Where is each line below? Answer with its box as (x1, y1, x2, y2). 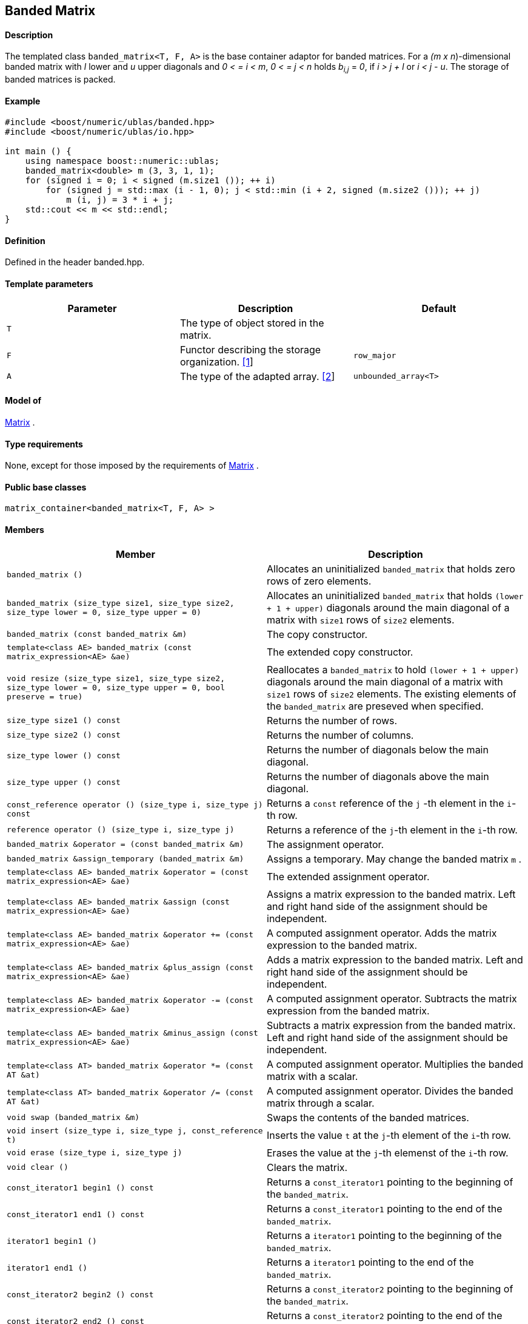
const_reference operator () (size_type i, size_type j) (7, 799, 263, 809)
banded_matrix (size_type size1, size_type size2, (7, 598, 235, 608)
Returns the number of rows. (267, 714, 398, 727)
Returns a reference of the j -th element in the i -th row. (267, 823, 518, 836)
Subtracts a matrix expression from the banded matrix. (267, 1019, 516, 1031)
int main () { (5, 146, 72, 157)
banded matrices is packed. (5, 74, 116, 85)
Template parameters (5, 279, 93, 290)
